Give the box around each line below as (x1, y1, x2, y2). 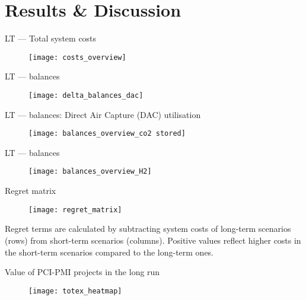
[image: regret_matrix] (28, 205, 122, 214)
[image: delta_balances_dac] (28, 91, 144, 100)
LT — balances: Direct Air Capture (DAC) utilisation (5, 108, 201, 120)
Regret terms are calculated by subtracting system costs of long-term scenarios (5, 222, 291, 235)
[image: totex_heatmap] (28, 286, 122, 295)
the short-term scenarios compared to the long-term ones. (5, 245, 214, 258)
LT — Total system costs (5, 32, 97, 44)
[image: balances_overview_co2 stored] (28, 129, 186, 138)
